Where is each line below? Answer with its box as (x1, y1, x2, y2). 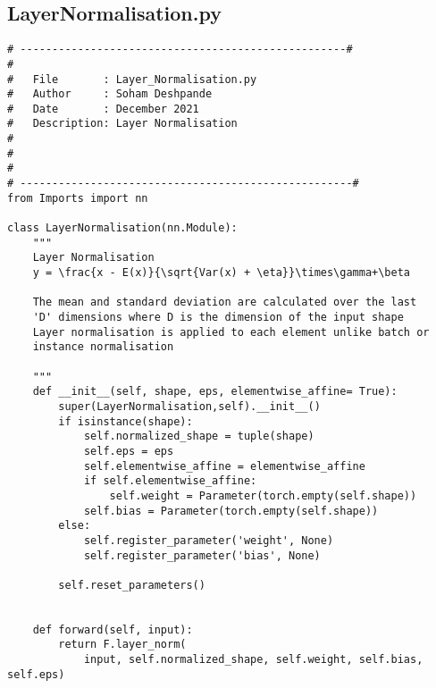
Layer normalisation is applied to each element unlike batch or (32, 325, 430, 339)
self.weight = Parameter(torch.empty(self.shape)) (109, 489, 417, 502)
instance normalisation (32, 340, 174, 354)
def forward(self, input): (32, 623, 193, 636)
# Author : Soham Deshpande (7, 88, 213, 101)
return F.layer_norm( (58, 638, 187, 651)
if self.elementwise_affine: (83, 474, 257, 488)
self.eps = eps (83, 444, 174, 457)
